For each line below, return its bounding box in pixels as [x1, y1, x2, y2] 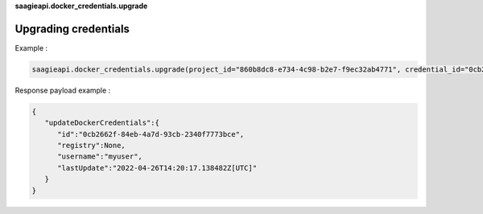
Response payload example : [14, 85, 111, 95]
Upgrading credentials [14, 22, 130, 35]
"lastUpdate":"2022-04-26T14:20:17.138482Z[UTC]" [57, 163, 258, 172]
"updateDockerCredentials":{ [44, 118, 160, 128]
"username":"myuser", [57, 152, 142, 161]
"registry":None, [57, 141, 126, 150]
